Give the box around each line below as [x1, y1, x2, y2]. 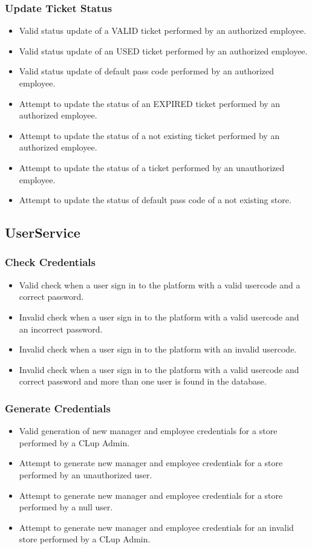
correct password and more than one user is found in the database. [19, 375, 267, 388]
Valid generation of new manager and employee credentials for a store [19, 424, 278, 437]
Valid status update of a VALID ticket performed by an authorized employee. [19, 24, 307, 37]
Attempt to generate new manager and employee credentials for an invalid [19, 521, 294, 533]
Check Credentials [5, 255, 96, 270]
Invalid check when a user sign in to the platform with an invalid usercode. [19, 343, 297, 356]
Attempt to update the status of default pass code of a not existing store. [19, 193, 291, 206]
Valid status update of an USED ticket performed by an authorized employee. [19, 44, 308, 57]
